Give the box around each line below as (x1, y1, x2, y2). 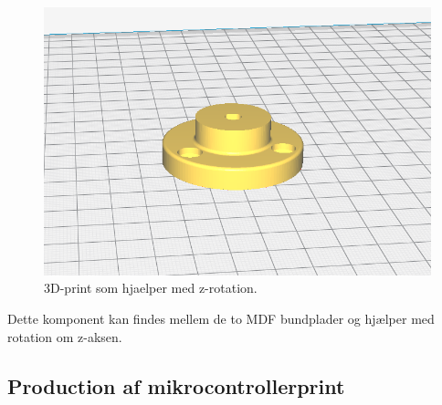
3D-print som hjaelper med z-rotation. (44, 278, 258, 297)
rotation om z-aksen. (7, 327, 122, 346)
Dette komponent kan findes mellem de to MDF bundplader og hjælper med (7, 308, 435, 327)
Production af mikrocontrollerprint (7, 371, 345, 400)
